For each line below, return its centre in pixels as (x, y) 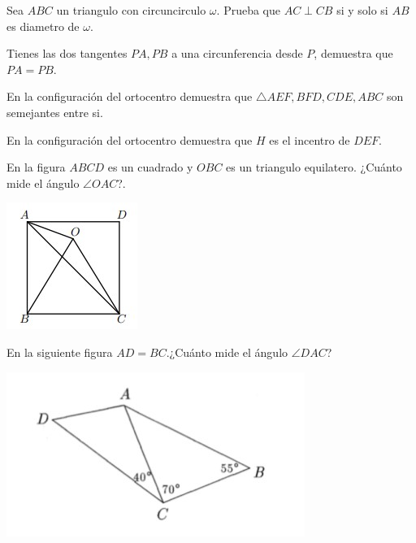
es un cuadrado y (150, 167)
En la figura (36, 167)
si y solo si (362, 10)
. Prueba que (248, 10)
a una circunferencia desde (237, 53)
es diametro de (43, 26)
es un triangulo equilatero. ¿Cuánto (314, 167)
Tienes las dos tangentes (67, 53)
